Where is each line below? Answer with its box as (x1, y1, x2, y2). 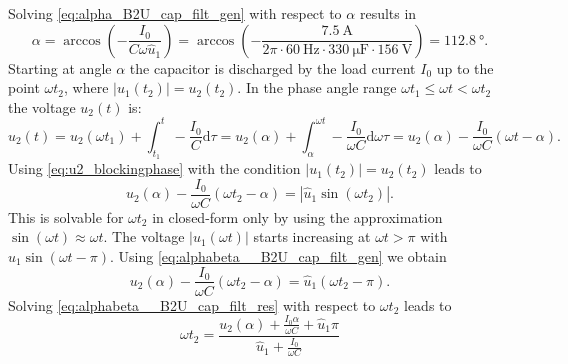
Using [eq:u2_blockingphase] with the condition (8, 158, 301, 179)
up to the (436, 57, 494, 78)
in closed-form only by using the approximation (152, 206, 443, 227)
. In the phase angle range (237, 77, 397, 98)
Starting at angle (8, 57, 112, 78)
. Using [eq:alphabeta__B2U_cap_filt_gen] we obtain (110, 245, 447, 266)
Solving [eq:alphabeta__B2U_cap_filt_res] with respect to (8, 294, 376, 315)
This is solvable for (8, 206, 124, 227)
